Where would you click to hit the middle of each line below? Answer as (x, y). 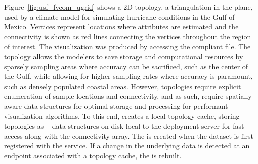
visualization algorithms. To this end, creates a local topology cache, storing (122, 116)
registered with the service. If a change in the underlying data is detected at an (127, 146)
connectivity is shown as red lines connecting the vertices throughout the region (128, 36)
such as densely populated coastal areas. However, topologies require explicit (123, 86)
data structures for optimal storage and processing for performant (126, 106)
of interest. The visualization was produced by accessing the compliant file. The (127, 46)
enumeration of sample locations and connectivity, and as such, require (114, 96)
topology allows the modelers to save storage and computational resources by (124, 56)
